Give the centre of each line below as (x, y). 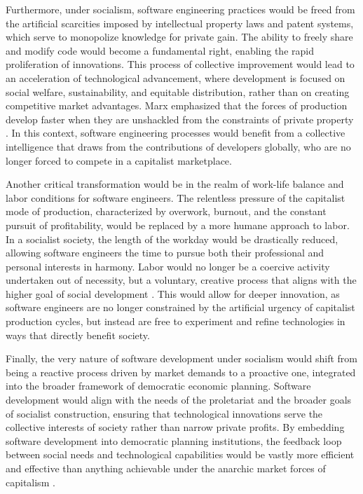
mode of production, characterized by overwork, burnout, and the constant (166, 211)
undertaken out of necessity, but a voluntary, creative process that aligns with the (181, 280)
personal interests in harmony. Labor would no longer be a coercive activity (168, 266)
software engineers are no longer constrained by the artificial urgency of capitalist (180, 307)
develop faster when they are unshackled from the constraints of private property (180, 119)
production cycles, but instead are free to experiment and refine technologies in (176, 321)
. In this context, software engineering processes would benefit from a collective (176, 133)
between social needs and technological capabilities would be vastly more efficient (180, 454)
